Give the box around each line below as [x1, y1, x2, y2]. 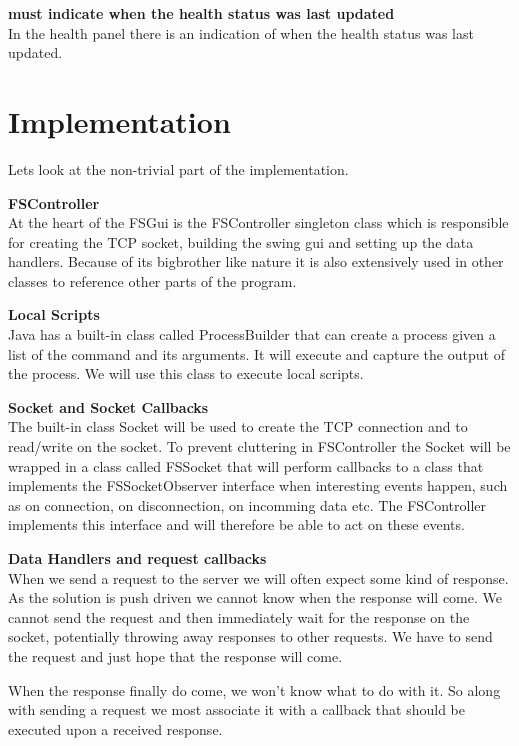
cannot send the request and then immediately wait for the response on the [8, 606, 470, 627]
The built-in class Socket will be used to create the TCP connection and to [8, 416, 468, 437]
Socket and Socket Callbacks [8, 396, 209, 417]
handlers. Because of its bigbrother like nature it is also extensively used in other [8, 251, 504, 272]
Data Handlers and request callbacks [8, 548, 267, 568]
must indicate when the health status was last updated [8, 3, 395, 23]
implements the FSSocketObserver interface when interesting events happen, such [8, 475, 508, 496]
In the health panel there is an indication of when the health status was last [8, 22, 474, 43]
